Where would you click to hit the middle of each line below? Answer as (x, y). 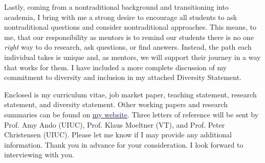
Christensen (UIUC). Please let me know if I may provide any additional (118, 135)
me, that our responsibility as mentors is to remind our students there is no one (129, 37)
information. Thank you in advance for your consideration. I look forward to (124, 144)
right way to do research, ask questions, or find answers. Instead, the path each (128, 47)
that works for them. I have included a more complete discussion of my (116, 67)
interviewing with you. (39, 155)
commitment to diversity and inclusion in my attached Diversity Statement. (123, 77)
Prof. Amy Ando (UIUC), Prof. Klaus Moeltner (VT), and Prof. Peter (115, 124)
